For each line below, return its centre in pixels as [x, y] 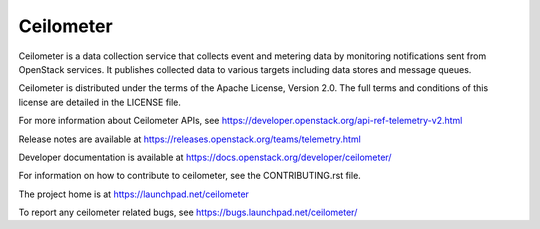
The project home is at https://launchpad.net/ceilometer [134, 194]
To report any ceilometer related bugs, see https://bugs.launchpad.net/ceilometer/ [188, 212]
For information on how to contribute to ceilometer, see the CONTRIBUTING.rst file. [190, 176]
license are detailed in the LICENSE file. [100, 102]
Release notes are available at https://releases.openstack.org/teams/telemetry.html [190, 139]
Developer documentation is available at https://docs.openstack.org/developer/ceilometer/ [205, 157]
